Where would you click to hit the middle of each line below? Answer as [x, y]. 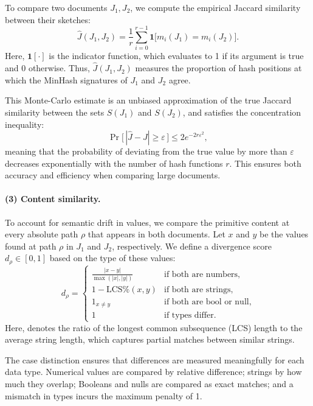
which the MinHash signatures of [66, 79]
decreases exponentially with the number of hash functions [114, 163]
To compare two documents [56, 7]
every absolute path [42, 234]
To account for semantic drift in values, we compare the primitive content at [147, 222]
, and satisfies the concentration [242, 112]
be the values [284, 234]
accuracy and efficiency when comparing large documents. [113, 175]
